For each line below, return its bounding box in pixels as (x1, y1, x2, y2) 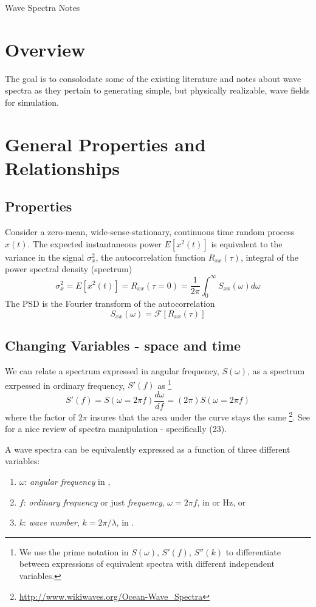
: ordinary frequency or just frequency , (23, 495, 165, 508)
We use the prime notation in (19, 545, 129, 558)
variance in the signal (5, 250, 84, 263)
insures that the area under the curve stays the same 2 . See (90, 409, 311, 423)
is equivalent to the (211, 237, 283, 250)
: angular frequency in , (24, 475, 111, 488)
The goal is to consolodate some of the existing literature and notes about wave (5, 72, 301, 84)
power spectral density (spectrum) (5, 262, 132, 275)
